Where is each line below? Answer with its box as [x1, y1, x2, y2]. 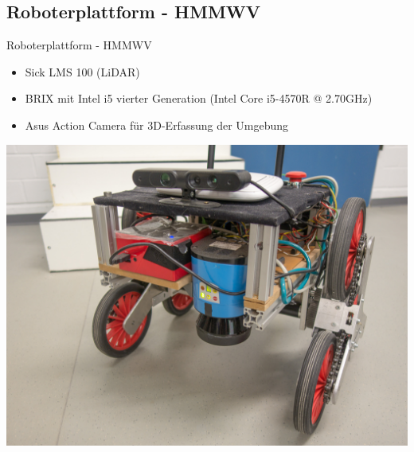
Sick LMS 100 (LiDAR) [25, 63, 140, 80]
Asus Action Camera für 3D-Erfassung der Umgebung [25, 116, 289, 133]
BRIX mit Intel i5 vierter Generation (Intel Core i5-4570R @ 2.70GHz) [25, 90, 373, 107]
